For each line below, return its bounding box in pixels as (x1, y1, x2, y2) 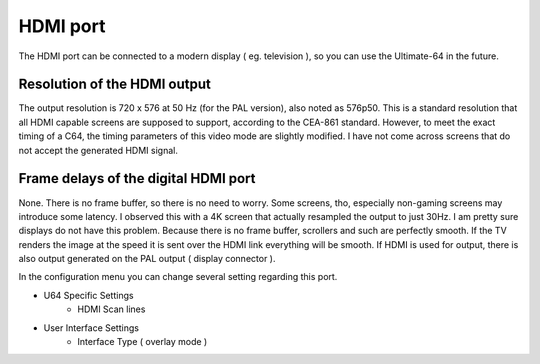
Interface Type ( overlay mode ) (77, 336, 208, 348)
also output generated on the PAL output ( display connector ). (18, 253, 276, 265)
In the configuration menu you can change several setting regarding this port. (18, 271, 338, 283)
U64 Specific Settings (43, 289, 134, 301)
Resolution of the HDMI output (18, 76, 212, 93)
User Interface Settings (43, 321, 140, 334)
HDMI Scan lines (77, 303, 146, 315)
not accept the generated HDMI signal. (18, 144, 179, 156)
